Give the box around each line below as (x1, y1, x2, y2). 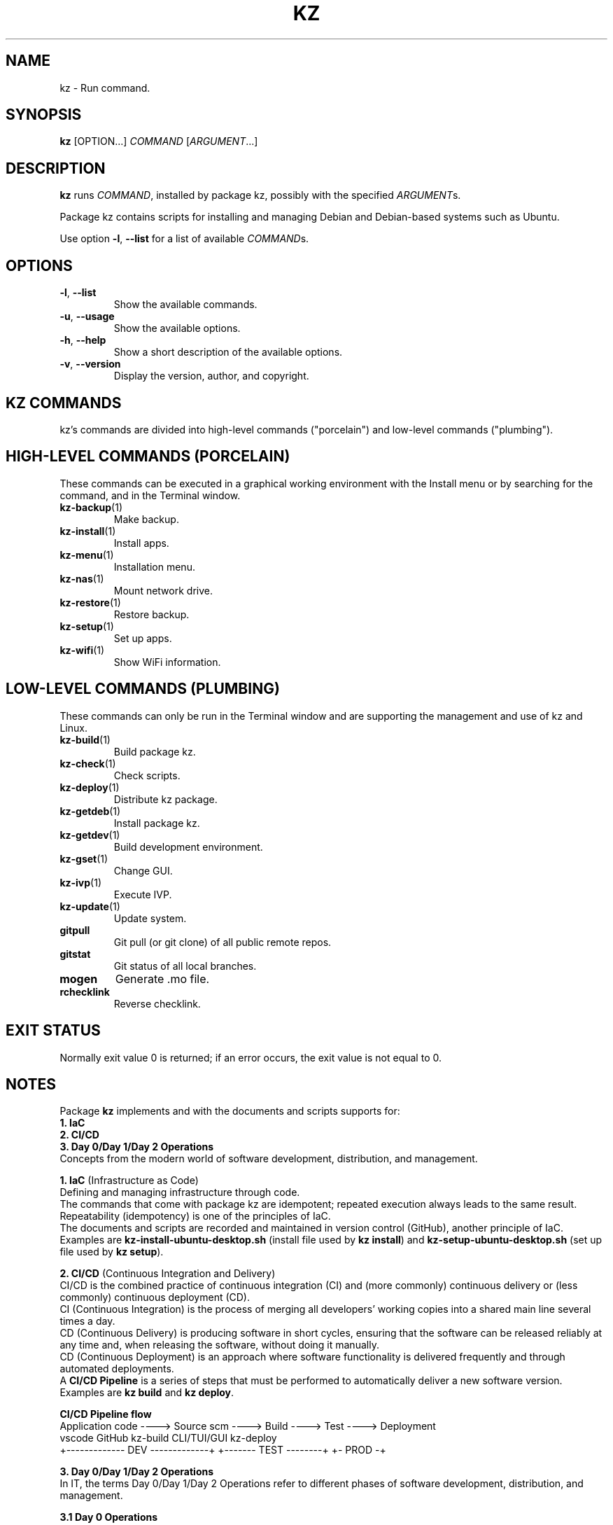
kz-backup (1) (59, 501, 122, 513)
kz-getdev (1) (59, 828, 120, 841)
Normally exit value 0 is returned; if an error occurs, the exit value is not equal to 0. (59, 1051, 442, 1064)
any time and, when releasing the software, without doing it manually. (59, 1339, 379, 1351)
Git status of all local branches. (113, 959, 257, 972)
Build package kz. (113, 745, 196, 758)
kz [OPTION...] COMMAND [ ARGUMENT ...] (59, 135, 258, 148)
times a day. (59, 1315, 115, 1328)
